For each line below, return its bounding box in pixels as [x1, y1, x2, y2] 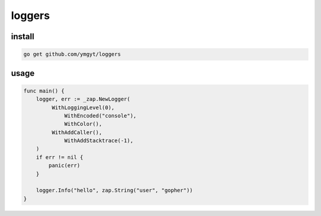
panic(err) [48, 162, 80, 169]
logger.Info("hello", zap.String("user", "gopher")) [36, 187, 193, 194]
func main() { [23, 87, 65, 94]
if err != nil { [36, 154, 83, 160]
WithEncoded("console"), [64, 112, 137, 119]
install [11, 31, 34, 42]
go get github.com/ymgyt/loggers [23, 51, 121, 58]
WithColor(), [64, 120, 102, 128]
